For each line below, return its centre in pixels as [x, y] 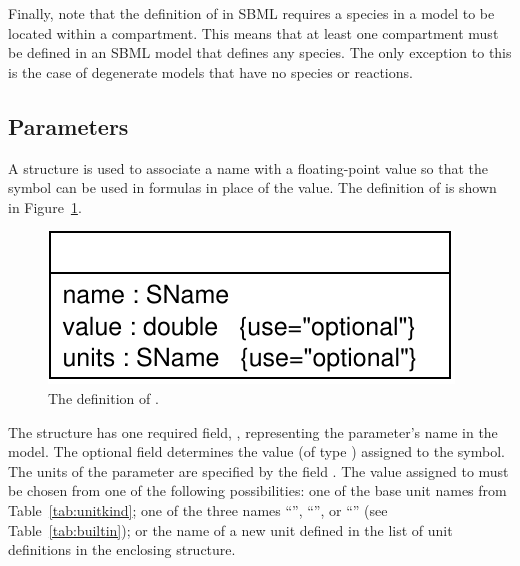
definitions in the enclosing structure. [122, 549]
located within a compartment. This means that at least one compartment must [253, 32]
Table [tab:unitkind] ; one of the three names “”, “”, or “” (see [198, 509]
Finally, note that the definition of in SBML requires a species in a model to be [251, 13]
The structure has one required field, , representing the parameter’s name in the [253, 431]
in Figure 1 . [45, 206]
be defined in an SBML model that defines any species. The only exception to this [260, 52]
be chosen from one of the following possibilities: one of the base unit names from [257, 490]
